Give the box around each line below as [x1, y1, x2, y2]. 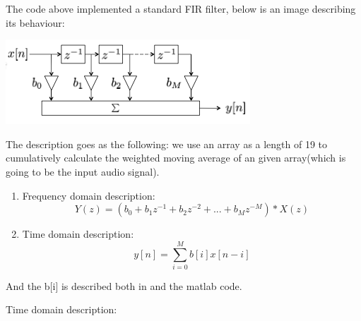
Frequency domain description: [22, 188, 155, 202]
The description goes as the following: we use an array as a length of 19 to [6, 136, 328, 151]
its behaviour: [6, 15, 65, 30]
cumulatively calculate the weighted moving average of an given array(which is [6, 150, 346, 165]
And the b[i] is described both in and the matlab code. [6, 278, 242, 293]
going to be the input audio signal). [6, 164, 160, 178]
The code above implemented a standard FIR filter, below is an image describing [6, 1, 356, 16]
